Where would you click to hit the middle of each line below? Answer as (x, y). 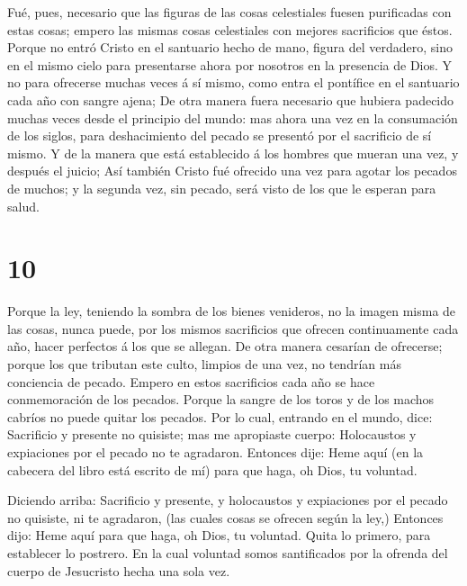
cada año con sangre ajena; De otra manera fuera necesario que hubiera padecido (231, 99)
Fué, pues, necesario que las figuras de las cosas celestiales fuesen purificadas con (229, 12)
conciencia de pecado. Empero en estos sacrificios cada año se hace (191, 381)
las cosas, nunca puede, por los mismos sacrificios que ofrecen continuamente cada (233, 328)
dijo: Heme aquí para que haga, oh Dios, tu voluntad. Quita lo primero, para (219, 535)
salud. (23, 206)
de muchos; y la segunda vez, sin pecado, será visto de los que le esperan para (222, 188)
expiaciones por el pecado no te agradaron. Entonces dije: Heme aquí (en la (216, 452)
